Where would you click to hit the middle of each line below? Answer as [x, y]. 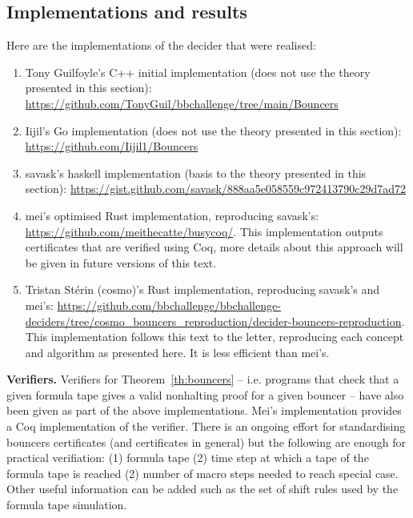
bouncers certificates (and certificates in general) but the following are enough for [206, 442]
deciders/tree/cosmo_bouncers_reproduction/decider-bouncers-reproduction [213, 321]
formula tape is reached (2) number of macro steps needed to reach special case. [202, 473]
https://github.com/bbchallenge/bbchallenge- [169, 305]
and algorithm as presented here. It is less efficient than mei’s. [177, 352]
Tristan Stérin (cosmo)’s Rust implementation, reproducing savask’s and [202, 289]
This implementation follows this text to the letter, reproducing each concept [215, 337]
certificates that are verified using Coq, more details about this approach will [214, 247]
